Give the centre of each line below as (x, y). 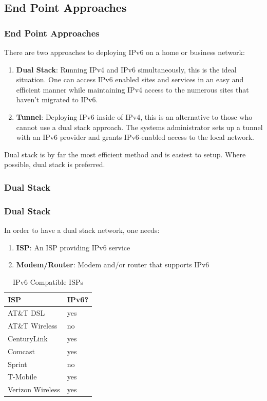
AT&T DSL (26, 313)
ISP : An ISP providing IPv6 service (73, 247)
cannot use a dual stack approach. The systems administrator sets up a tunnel (139, 127)
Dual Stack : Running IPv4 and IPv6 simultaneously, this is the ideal (126, 69)
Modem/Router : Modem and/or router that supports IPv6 (113, 265)
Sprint (17, 364)
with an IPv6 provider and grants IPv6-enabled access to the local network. (135, 137)
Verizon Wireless (34, 389)
